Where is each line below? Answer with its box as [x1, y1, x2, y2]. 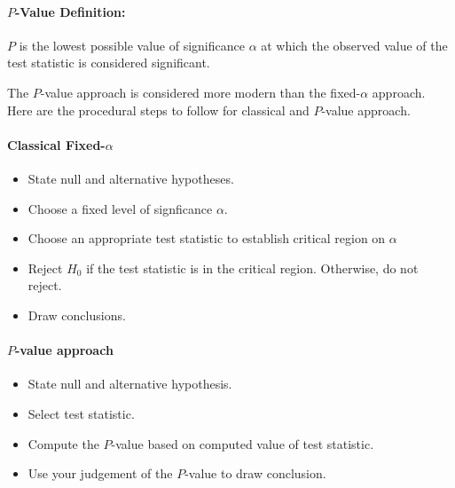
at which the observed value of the [261, 35, 448, 54]
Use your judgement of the [27, 464, 173, 483]
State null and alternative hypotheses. [27, 169, 234, 187]
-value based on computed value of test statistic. [111, 434, 374, 453]
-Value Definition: [15, 2, 126, 20]
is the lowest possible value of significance [19, 35, 245, 54]
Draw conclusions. [27, 305, 126, 324]
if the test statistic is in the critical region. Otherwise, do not [86, 258, 419, 277]
